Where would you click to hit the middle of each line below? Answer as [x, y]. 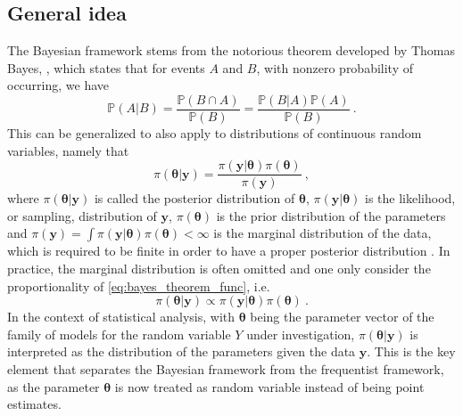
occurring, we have [58, 85]
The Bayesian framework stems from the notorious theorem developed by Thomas [231, 50]
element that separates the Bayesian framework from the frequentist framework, [226, 369]
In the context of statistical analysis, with [121, 317]
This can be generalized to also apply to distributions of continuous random [215, 133]
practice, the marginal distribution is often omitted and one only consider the [219, 269]
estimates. [34, 404]
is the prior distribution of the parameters [331, 215]
